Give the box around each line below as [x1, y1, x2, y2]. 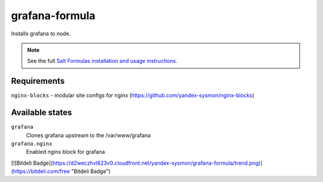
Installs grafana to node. [11, 30, 71, 37]
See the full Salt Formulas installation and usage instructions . [27, 57, 178, 65]
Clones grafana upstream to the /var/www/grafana [26, 132, 151, 139]
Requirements [11, 76, 65, 86]
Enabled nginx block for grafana [26, 148, 105, 156]
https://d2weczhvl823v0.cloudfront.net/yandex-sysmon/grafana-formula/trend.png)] [53, 159, 263, 166]
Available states [11, 108, 72, 118]
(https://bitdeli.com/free [11, 168, 70, 175]
